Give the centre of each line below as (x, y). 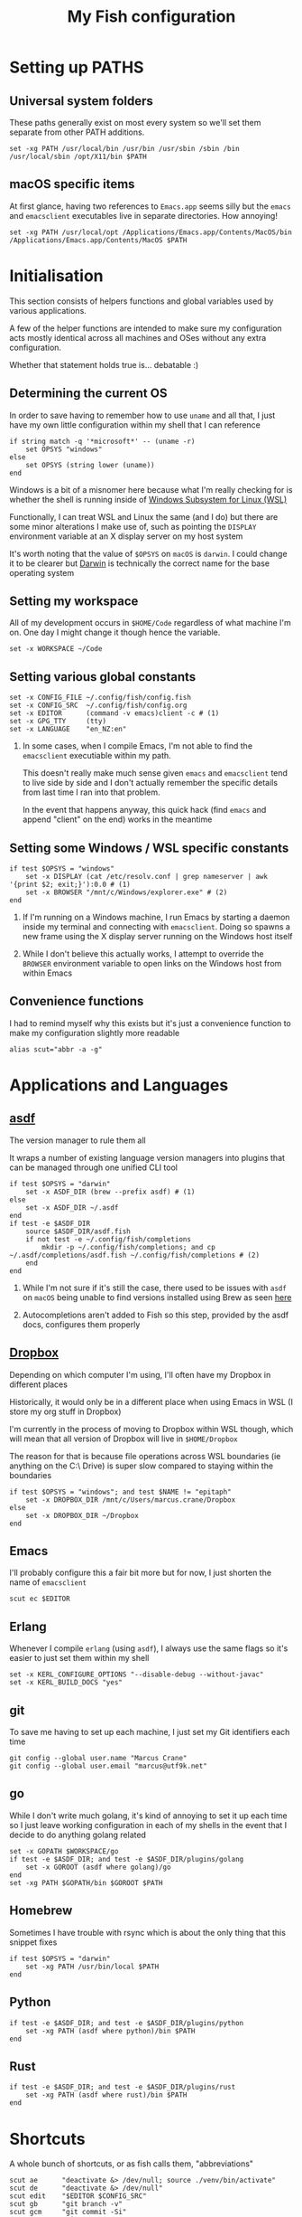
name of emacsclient (48, 1582)
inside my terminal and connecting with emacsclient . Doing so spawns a (156, 927)
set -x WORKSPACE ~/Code (56, 649)
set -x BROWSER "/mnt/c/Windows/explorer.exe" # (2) (127, 892)
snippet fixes (33, 1942)
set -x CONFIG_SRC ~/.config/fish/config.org (98, 706)
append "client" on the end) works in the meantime (117, 819)
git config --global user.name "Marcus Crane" (98, 1759)
